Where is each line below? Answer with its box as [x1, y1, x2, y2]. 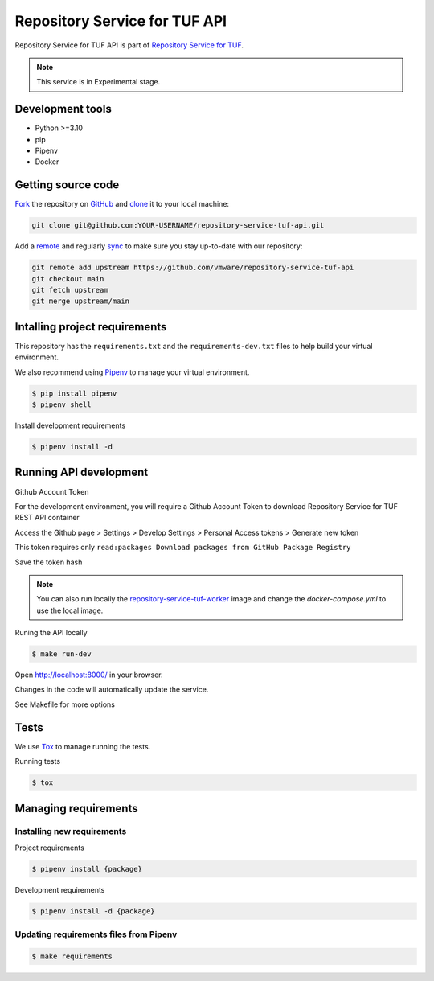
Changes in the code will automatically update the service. [14, 684, 209, 695]
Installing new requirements [14, 826, 127, 837]
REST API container [14, 513, 80, 523]
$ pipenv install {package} [31, 864, 142, 873]
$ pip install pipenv [31, 388, 117, 398]
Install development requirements [14, 421, 126, 430]
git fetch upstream [31, 285, 108, 295]
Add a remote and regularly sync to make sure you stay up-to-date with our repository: [14, 241, 303, 251]
